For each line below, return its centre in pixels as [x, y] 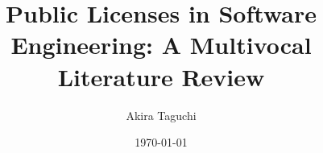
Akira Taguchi [161, 115]
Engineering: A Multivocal [161, 45]
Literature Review [161, 76]
